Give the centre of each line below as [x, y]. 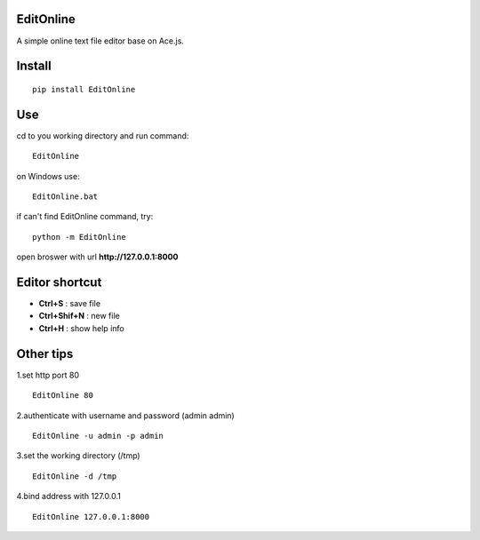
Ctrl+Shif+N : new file [79, 316]
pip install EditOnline [84, 89]
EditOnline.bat [65, 197]
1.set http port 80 [48, 375]
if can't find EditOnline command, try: [85, 217]
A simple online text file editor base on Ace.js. [100, 41]
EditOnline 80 [63, 396]
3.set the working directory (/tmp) [79, 456]
